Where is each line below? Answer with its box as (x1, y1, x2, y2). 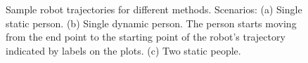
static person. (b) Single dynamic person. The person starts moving (6, 15, 297, 30)
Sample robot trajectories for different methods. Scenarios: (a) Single (6, 2, 302, 16)
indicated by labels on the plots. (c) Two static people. (6, 43, 241, 57)
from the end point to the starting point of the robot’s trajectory (6, 29, 285, 44)
